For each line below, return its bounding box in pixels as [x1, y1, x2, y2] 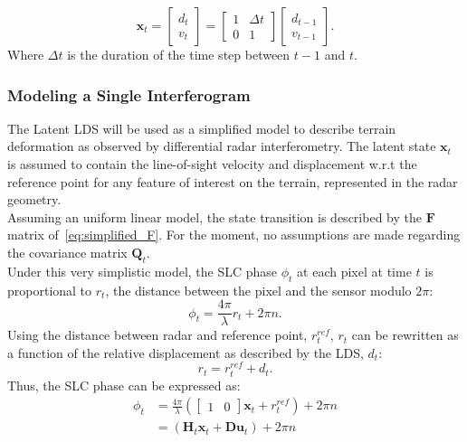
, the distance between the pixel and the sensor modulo [105, 280, 412, 299]
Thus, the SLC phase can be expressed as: [7, 375, 241, 394]
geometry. [7, 190, 62, 209]
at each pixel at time [297, 261, 412, 280]
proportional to [7, 280, 92, 299]
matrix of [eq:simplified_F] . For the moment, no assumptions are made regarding [7, 225, 461, 244]
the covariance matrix [7, 242, 128, 261]
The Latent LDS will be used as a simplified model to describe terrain [7, 118, 396, 137]
